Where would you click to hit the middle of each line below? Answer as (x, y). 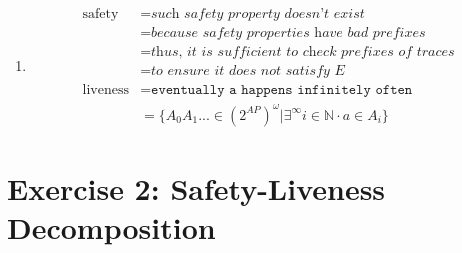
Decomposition (111, 227)
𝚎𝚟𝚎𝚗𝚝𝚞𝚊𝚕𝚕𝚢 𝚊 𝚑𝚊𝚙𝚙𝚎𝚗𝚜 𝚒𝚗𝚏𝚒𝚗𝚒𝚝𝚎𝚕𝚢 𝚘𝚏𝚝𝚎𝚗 (282, 90)
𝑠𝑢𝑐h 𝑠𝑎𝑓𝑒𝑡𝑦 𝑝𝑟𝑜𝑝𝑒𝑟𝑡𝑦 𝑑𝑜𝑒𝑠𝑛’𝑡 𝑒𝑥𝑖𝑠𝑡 (258, 14)
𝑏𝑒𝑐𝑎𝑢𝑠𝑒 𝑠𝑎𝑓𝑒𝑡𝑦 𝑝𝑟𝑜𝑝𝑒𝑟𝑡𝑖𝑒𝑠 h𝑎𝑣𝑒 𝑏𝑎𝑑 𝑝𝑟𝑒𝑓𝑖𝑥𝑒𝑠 (288, 33)
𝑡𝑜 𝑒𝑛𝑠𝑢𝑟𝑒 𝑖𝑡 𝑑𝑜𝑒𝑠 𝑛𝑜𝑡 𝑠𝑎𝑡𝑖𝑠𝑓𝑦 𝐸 (248, 71)
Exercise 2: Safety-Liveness (196, 187)
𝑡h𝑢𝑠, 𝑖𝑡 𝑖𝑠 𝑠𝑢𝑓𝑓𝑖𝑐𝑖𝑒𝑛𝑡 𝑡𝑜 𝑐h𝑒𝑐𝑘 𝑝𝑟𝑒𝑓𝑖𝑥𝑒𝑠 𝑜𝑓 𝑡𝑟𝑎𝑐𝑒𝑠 (303, 52)
